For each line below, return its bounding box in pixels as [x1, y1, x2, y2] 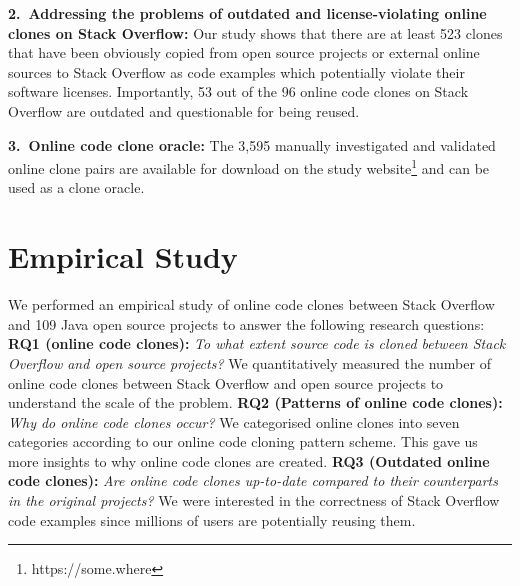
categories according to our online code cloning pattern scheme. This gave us [8, 431, 478, 452]
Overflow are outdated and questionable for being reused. [8, 100, 360, 121]
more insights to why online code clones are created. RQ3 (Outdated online [8, 450, 490, 471]
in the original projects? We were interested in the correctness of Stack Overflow [8, 490, 500, 511]
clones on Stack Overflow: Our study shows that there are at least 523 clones [8, 22, 503, 43]
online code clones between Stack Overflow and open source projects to [8, 372, 444, 393]
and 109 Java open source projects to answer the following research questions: [8, 313, 485, 334]
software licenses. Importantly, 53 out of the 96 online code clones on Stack [8, 81, 469, 102]
